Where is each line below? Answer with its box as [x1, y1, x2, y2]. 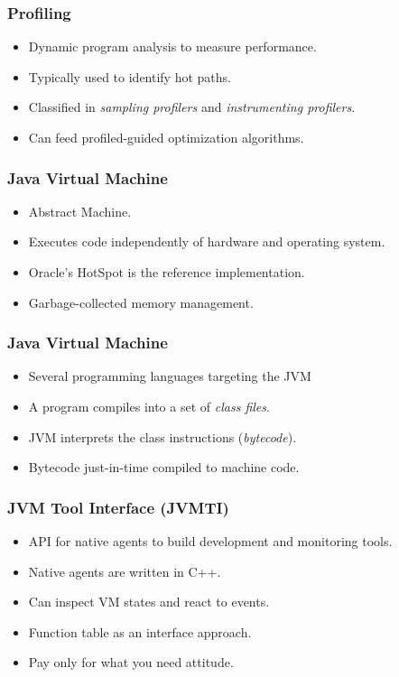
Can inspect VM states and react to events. [28, 592, 270, 611]
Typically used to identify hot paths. [28, 67, 231, 86]
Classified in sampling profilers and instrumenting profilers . [28, 97, 356, 116]
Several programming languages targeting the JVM [28, 366, 311, 385]
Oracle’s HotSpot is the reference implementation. [28, 263, 305, 281]
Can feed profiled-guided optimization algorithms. [28, 128, 304, 146]
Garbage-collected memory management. [28, 292, 254, 311]
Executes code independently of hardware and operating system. [28, 232, 385, 251]
